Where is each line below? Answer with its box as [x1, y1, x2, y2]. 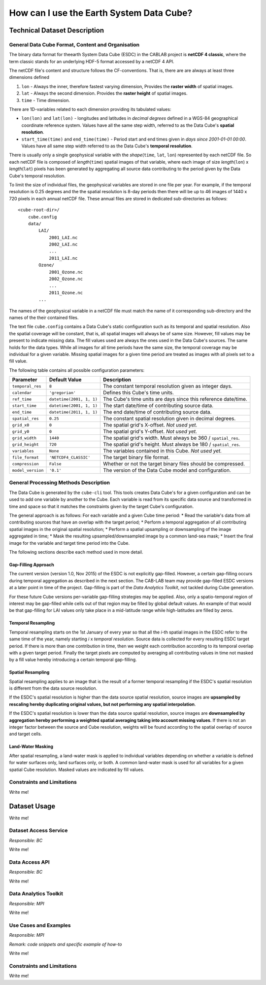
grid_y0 [12, 429, 30, 434]
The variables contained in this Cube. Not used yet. [102, 448, 222, 455]
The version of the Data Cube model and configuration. [102, 467, 231, 474]
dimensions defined [9, 74, 49, 80]
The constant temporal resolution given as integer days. [102, 383, 233, 389]
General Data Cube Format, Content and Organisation [9, 41, 140, 48]
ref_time [12, 396, 32, 402]
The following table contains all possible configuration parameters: [9, 367, 145, 373]
